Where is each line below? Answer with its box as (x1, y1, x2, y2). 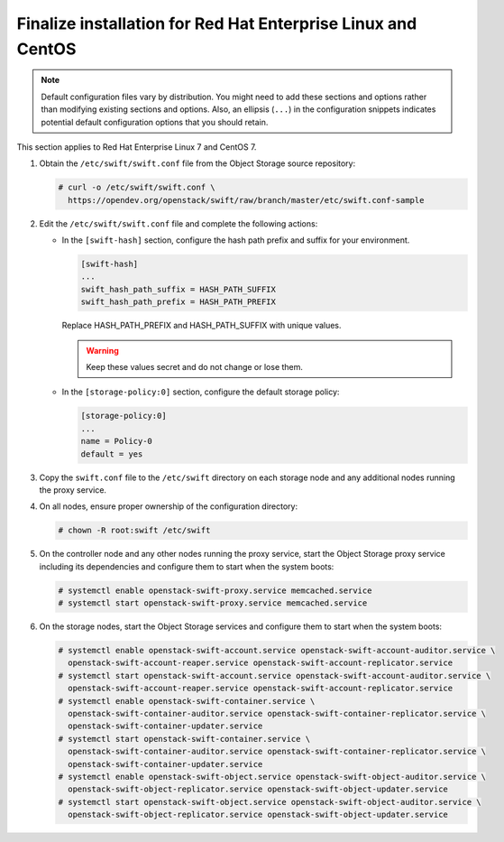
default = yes (80, 449, 143, 459)
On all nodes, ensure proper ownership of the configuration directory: (39, 501, 298, 512)
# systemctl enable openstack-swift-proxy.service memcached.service (58, 585, 372, 596)
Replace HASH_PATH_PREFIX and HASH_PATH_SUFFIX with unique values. (61, 320, 342, 331)
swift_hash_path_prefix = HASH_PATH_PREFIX (80, 297, 277, 307)
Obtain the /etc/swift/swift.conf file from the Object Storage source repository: (39, 158, 356, 169)
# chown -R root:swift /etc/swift (58, 525, 211, 536)
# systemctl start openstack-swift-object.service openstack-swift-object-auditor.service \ (58, 797, 481, 807)
